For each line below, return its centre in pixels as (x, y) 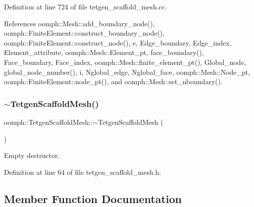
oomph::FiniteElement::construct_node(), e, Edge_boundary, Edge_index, (118, 42)
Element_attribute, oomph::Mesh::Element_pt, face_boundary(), (104, 52)
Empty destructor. (32, 155)
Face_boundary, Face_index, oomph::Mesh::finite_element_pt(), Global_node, (125, 62)
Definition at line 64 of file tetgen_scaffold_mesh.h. (83, 172)
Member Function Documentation (93, 198)
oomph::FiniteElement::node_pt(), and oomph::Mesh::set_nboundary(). (113, 81)
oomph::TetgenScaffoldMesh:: (48, 122)
